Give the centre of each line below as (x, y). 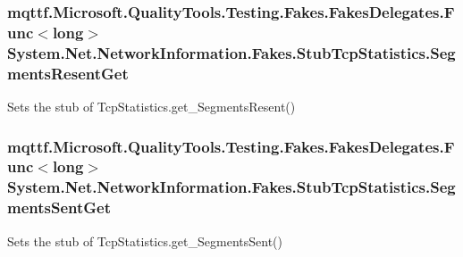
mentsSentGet (59, 207)
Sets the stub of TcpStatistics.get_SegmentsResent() (152, 106)
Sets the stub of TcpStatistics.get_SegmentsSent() (145, 240)
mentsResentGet (68, 73)
